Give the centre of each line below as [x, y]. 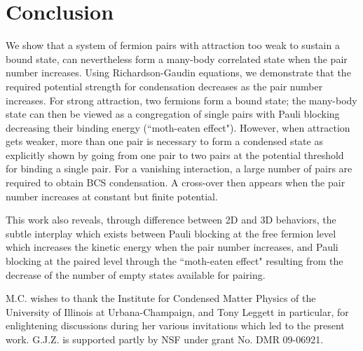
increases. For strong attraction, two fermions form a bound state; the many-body [181, 100]
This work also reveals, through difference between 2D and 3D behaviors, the [171, 220]
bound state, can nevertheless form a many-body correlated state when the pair [177, 58]
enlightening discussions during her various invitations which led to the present [175, 325]
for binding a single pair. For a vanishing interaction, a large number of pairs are [179, 168]
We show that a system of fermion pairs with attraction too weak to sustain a [173, 45]
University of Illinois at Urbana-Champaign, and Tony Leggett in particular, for [177, 311]
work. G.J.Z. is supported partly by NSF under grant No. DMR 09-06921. [165, 339]
